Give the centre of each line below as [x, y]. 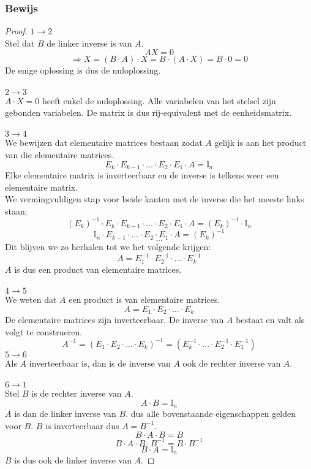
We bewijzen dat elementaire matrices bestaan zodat [104, 143]
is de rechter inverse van [77, 393]
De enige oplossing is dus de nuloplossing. [83, 70]
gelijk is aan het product [260, 143]
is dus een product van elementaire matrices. [98, 269]
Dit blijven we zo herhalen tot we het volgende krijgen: [108, 247]
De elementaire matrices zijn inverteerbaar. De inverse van [114, 320]
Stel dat [20, 43]
